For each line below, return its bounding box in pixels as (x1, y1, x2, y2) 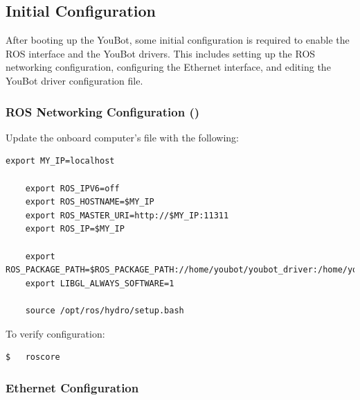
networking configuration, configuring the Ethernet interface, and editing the (6, 60, 331, 74)
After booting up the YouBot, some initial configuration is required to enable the (6, 33, 350, 47)
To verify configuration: (6, 326, 105, 340)
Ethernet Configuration (6, 379, 139, 396)
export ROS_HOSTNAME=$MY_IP (25, 197, 154, 207)
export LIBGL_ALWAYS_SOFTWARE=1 (25, 278, 174, 288)
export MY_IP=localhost (6, 156, 115, 166)
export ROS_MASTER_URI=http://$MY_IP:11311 (25, 210, 229, 220)
